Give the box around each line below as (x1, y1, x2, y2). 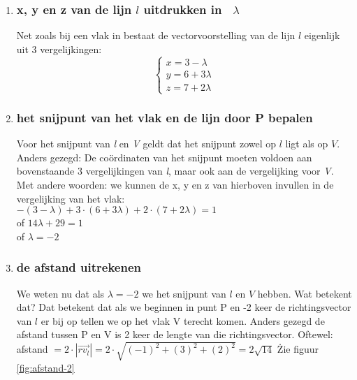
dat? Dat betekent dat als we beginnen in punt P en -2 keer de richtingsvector (16, 300, 351, 314)
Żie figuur (277, 342, 319, 356)
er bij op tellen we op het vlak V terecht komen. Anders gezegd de (41, 313, 325, 328)
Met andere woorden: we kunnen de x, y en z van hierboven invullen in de (16, 177, 334, 191)
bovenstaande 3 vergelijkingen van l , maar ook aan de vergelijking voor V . (16, 163, 334, 178)
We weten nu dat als (16, 286, 105, 300)
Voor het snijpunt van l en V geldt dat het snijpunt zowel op (16, 136, 277, 151)
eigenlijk (304, 28, 340, 43)
